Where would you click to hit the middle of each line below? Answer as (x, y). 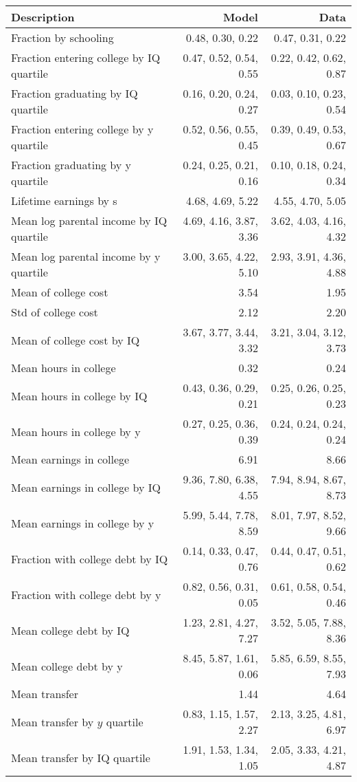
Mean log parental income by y (86, 256)
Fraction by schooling (62, 37)
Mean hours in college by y (76, 431)
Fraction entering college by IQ (86, 57)
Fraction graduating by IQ (74, 93)
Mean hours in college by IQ (79, 395)
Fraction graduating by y (71, 165)
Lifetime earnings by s (64, 200)
